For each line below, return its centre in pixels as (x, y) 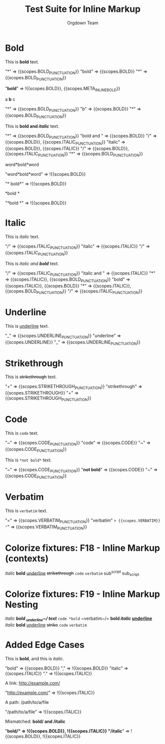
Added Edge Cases (45, 645)
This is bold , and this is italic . (35, 658)
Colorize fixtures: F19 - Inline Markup (82, 594)
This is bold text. (22, 62)
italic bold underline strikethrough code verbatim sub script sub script (72, 573)
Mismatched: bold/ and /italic (35, 721)
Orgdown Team (83, 23)
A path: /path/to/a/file (27, 702)
